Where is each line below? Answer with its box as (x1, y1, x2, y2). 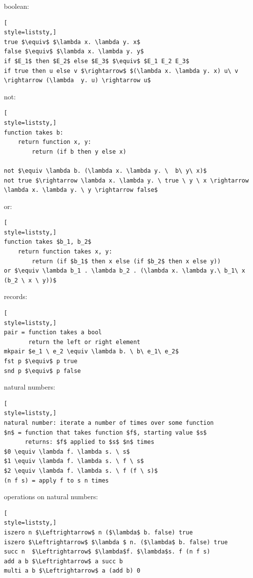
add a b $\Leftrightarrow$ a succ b (4, 557, 123, 565)
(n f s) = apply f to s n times (4, 477, 109, 484)
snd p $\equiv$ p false (4, 367, 81, 374)
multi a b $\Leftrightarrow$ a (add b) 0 (4, 567, 141, 575)
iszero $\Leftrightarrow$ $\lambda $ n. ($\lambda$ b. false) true (4, 538, 228, 546)
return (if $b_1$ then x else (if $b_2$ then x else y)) (32, 257, 221, 265)
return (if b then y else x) (32, 148, 126, 155)
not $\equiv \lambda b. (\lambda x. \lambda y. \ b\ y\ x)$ (4, 167, 207, 174)
